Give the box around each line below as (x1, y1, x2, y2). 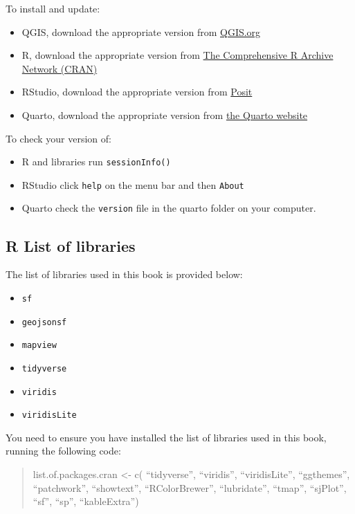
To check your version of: (6, 131, 111, 145)
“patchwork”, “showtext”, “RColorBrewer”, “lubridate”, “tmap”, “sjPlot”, (33, 480, 347, 495)
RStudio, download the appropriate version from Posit (21, 84, 253, 99)
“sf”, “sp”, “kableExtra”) (33, 494, 139, 508)
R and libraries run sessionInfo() (21, 154, 171, 169)
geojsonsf (21, 317, 67, 327)
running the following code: (6, 443, 121, 458)
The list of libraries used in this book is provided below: (6, 267, 243, 282)
